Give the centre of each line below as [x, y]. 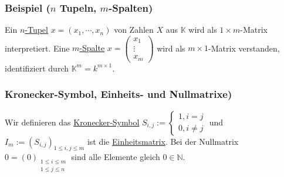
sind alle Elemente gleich [116, 157]
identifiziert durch [37, 68]
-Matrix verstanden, [244, 48]
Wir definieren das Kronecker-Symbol [72, 122]
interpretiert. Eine [37, 48]
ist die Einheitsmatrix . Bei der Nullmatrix [163, 141]
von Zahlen [134, 30]
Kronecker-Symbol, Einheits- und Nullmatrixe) [119, 94]
